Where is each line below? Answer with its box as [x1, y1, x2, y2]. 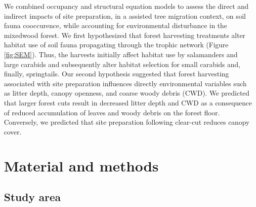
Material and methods [4, 155, 159, 175]
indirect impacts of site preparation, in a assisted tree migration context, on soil [4, 10, 246, 21]
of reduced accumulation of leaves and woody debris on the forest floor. [4, 107, 220, 117]
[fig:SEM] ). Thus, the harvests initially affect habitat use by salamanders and [4, 49, 238, 59]
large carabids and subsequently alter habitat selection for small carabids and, [4, 59, 241, 69]
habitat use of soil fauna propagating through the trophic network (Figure [4, 39, 229, 50]
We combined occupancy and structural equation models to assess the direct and [4, 1, 249, 11]
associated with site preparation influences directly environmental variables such [4, 78, 247, 88]
